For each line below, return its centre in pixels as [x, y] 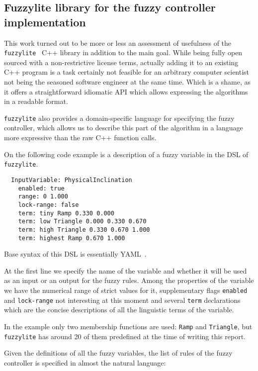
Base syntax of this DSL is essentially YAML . [75, 254]
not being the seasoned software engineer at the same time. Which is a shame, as [127, 82]
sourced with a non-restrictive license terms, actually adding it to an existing [121, 62]
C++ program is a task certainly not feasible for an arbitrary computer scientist [127, 72]
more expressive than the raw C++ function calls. [80, 138]
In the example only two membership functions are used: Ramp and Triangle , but [128, 326]
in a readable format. [36, 101]
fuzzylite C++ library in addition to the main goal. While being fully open [123, 52]
